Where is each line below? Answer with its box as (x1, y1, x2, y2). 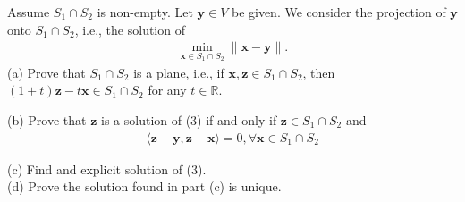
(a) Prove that (7, 63, 86, 81)
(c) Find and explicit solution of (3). (7, 159, 207, 178)
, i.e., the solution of (74, 20, 185, 38)
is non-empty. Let (97, 3, 193, 21)
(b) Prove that (7, 111, 87, 130)
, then (302, 63, 335, 81)
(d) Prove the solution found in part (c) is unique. (7, 177, 282, 196)
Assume (7, 3, 50, 21)
